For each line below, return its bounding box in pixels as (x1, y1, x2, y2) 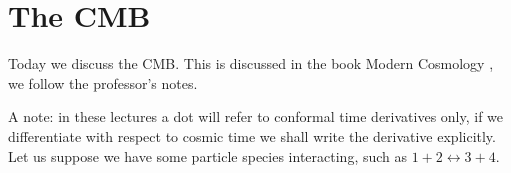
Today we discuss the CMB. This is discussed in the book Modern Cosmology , (8, 53, 494, 74)
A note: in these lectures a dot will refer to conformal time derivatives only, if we (8, 106, 504, 127)
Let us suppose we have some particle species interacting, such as (8, 145, 408, 166)
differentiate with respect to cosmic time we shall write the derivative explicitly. (8, 125, 496, 146)
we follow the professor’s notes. (8, 72, 198, 93)
